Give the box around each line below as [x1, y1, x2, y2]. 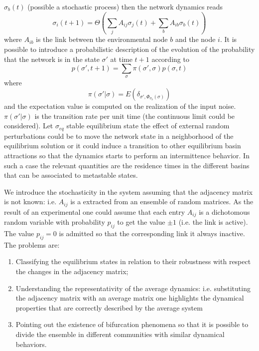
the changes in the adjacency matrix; [15, 266, 129, 276]
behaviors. [15, 339, 47, 349]
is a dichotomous [199, 206, 250, 217]
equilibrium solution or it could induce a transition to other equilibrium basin [4, 140, 241, 151]
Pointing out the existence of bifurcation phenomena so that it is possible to [15, 319, 249, 330]
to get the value [117, 217, 165, 227]
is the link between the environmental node [36, 34, 168, 44]
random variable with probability [4, 217, 105, 227]
